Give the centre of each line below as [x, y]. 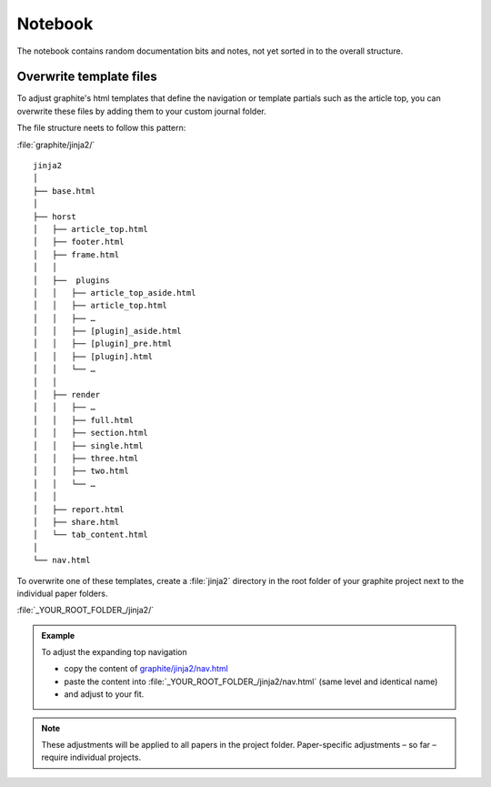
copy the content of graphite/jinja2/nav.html [146, 669]
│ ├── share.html [76, 522]
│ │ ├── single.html [88, 445]
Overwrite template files [87, 77]
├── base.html [64, 191]
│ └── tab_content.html [91, 535]
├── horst [55, 217]
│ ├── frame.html [76, 254]
